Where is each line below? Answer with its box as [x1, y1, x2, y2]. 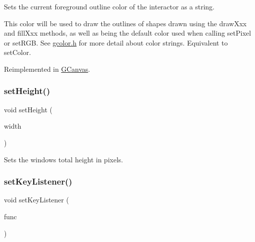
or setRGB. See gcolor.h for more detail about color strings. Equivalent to [4, 37, 228, 48]
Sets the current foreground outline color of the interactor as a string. [4, 1, 215, 11]
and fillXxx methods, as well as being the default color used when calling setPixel [4, 28, 251, 38]
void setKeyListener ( [4, 194, 69, 205]
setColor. [4, 47, 31, 57]
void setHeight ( [4, 104, 53, 114]
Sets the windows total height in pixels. [4, 154, 123, 164]
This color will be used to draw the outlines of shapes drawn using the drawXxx [4, 18, 247, 28]
